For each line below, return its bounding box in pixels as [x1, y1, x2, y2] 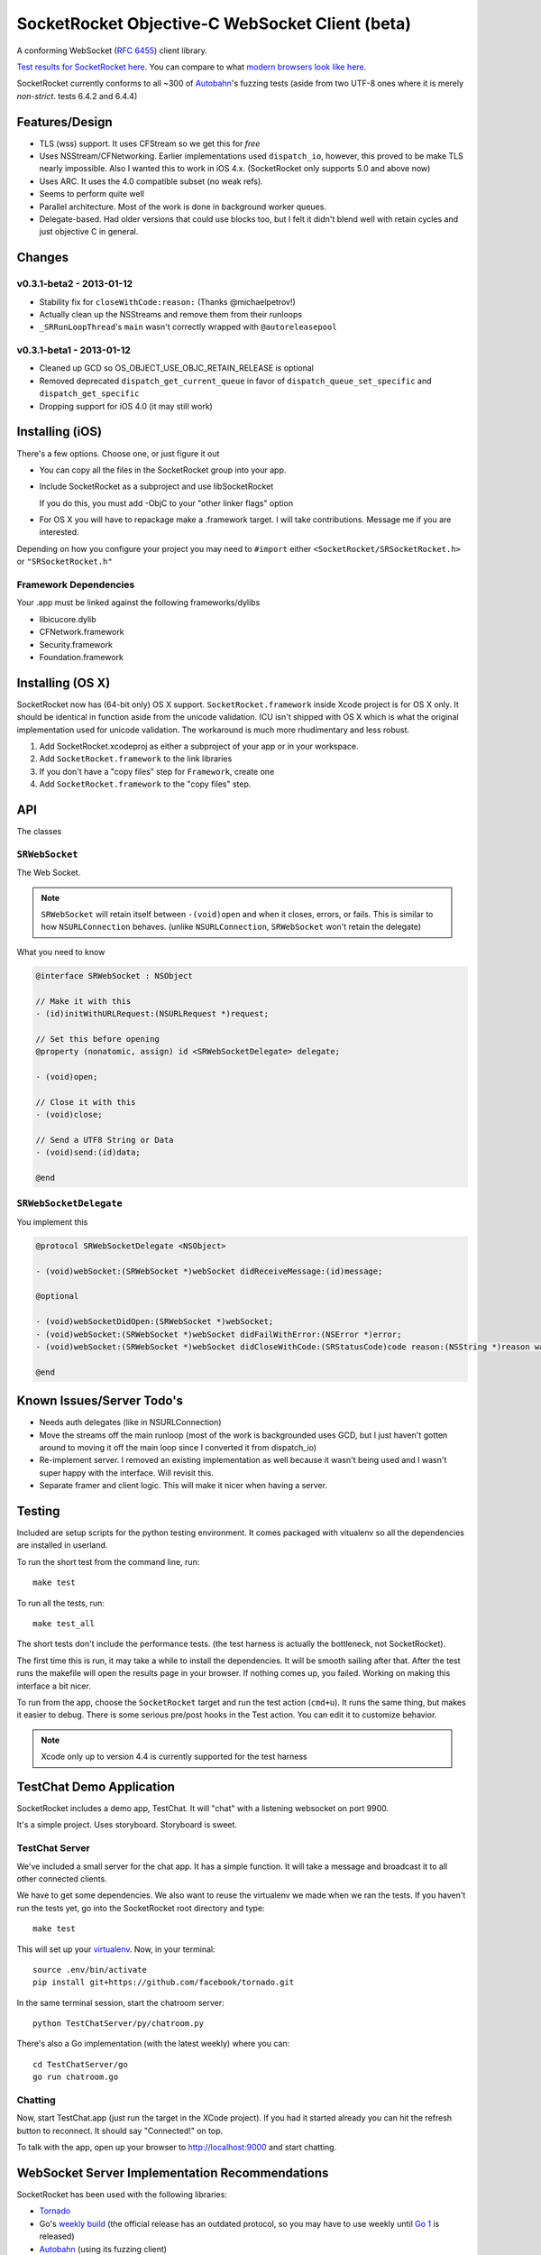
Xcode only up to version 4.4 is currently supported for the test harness [41, 1751, 308, 1763]
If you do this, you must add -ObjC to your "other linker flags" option [39, 497, 293, 509]
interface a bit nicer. [16, 1680, 92, 1691]
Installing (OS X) [16, 675, 111, 690]
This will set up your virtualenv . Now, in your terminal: [16, 1944, 215, 1955]
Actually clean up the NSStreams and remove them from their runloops [39, 308, 302, 319]
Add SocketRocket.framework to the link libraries [39, 753, 233, 764]
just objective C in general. [39, 226, 139, 237]
